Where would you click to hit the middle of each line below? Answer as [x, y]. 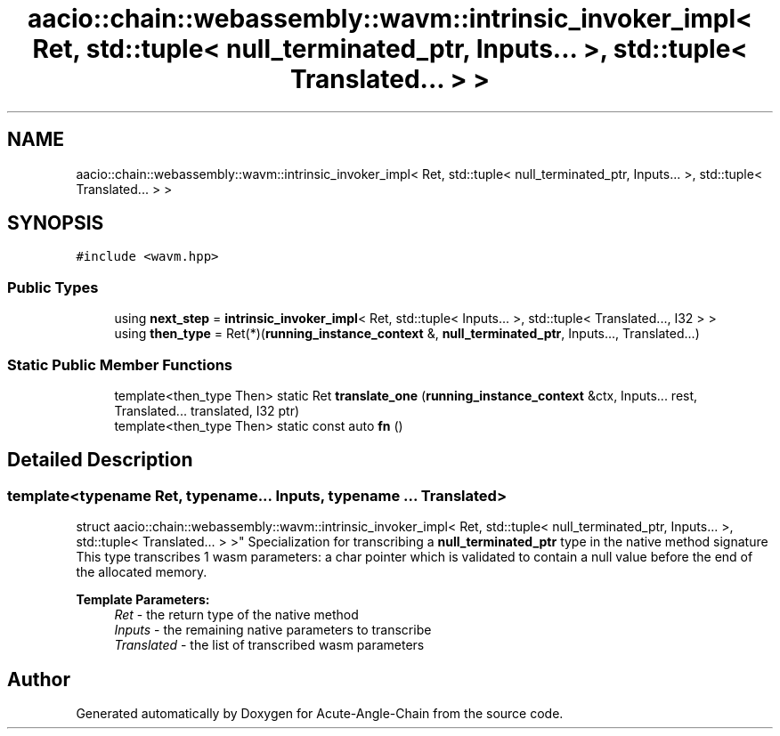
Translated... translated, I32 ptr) [207, 410]
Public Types [53, 287]
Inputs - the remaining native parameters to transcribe [273, 630]
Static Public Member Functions [120, 364]
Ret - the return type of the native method [236, 615]
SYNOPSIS [56, 223]
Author [39, 679]
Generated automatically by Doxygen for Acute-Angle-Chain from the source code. [320, 713]
